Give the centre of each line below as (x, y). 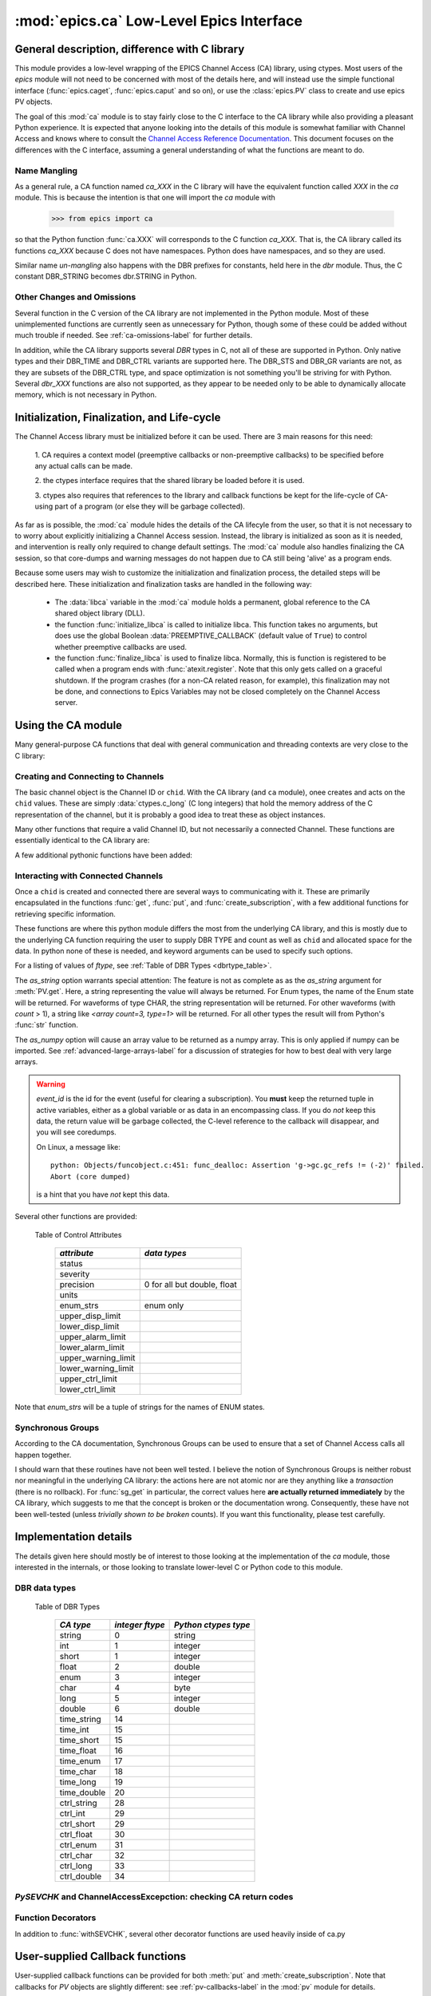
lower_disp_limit (89, 1327)
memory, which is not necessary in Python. (86, 394)
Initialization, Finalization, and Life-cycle (118, 418)
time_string (80, 1719)
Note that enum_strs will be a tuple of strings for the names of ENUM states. (140, 1407)
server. (66, 703)
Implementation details (73, 1537)
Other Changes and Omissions (75, 297)
